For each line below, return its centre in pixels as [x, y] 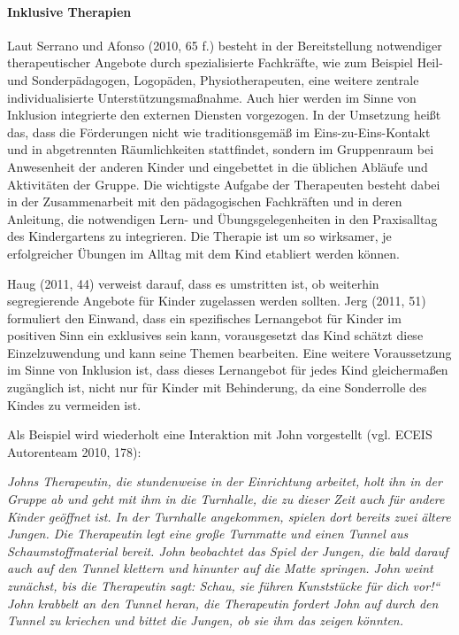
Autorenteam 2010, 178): [74, 451]
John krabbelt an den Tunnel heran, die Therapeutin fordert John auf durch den [223, 603]
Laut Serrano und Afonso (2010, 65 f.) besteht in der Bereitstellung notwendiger [225, 45]
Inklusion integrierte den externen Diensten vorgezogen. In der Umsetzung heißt [224, 115]
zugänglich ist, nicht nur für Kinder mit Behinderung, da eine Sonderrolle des [217, 387]
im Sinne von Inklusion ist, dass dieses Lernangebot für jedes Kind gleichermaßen [228, 370]
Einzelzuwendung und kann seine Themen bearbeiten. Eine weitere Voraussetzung [229, 352]
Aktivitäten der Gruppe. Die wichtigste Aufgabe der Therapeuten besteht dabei [224, 184]
